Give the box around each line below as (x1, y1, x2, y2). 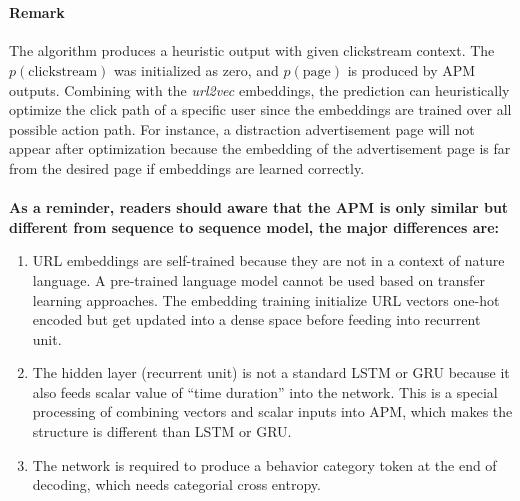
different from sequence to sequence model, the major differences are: (9, 216, 499, 237)
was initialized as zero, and (114, 59, 279, 80)
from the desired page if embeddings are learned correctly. (9, 157, 365, 178)
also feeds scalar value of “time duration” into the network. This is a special (32, 381, 498, 402)
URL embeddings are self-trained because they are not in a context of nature (32, 250, 505, 271)
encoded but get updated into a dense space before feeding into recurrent (32, 309, 481, 330)
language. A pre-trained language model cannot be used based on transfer (32, 269, 486, 290)
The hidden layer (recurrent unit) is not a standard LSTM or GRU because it (32, 362, 510, 383)
